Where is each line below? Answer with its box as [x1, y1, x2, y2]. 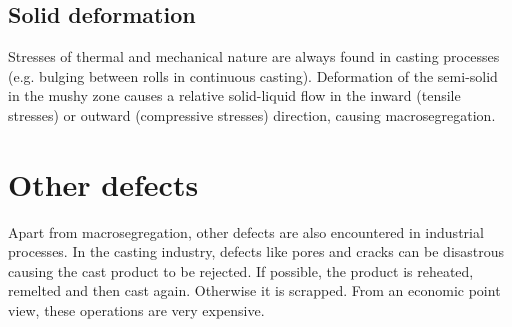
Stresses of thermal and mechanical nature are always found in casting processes [8, 46, 500, 67]
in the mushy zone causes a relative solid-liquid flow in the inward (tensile [8, 85, 461, 106]
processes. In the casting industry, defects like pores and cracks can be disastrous [8, 241, 505, 262]
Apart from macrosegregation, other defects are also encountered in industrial [8, 221, 484, 242]
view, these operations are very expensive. [8, 300, 265, 321]
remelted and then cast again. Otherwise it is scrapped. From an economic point [8, 280, 501, 301]
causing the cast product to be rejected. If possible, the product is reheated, [8, 260, 474, 281]
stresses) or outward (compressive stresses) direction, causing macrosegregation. [8, 104, 496, 125]
